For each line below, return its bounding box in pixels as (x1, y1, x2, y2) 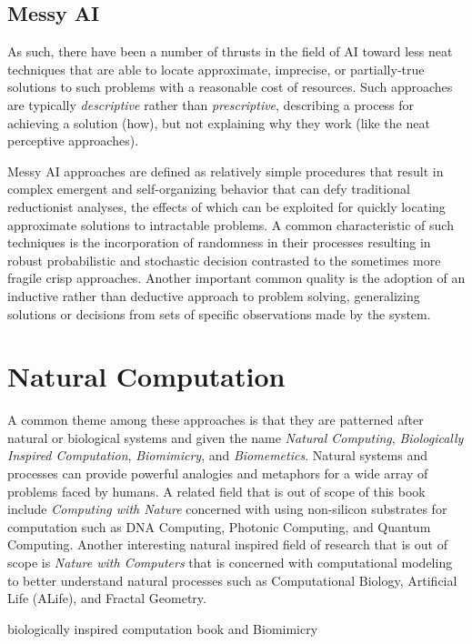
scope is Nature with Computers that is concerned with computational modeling (7, 552, 453, 571)
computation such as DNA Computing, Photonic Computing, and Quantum (7, 517, 431, 536)
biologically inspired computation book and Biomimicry (7, 619, 318, 638)
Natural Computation (7, 357, 286, 395)
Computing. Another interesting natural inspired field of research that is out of (7, 535, 447, 554)
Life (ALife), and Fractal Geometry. (7, 589, 206, 608)
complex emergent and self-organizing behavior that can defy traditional (7, 179, 410, 198)
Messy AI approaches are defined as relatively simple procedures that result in (7, 161, 444, 180)
